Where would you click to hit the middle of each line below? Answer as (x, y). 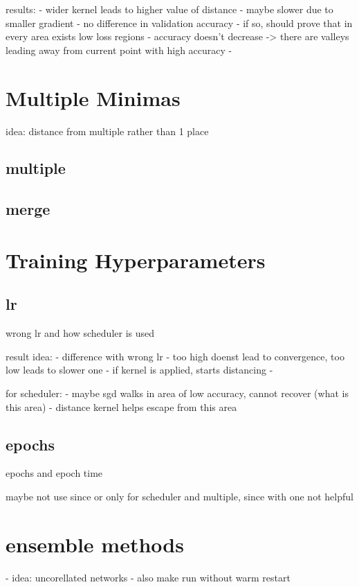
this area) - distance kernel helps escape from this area (121, 406)
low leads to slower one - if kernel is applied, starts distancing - (139, 370)
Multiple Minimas (93, 97)
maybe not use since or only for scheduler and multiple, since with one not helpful (179, 496)
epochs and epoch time (54, 473)
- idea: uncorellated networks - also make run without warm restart (148, 577)
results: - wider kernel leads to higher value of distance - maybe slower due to (169, 9)
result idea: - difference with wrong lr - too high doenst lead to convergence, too (175, 356)
